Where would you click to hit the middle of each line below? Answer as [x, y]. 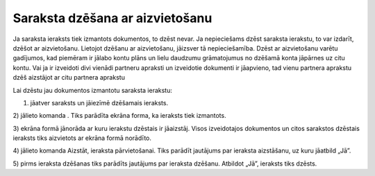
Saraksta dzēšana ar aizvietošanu [112, 18]
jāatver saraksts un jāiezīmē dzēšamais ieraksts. [99, 103]
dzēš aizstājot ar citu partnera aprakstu [69, 78]
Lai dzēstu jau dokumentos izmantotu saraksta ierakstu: [93, 90]
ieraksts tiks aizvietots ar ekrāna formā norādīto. [82, 138]
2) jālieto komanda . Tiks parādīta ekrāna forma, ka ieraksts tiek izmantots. [119, 116]
